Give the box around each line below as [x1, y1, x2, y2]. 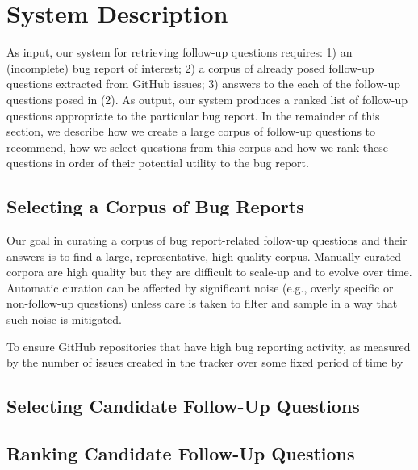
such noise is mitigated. [6, 311, 122, 328]
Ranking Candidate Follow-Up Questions [6, 441, 355, 465]
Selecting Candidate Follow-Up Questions [6, 393, 360, 418]
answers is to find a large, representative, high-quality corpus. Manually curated [6, 247, 402, 264]
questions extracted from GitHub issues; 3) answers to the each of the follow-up [6, 75, 400, 92]
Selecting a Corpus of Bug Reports [6, 194, 304, 219]
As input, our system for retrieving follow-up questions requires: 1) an [6, 44, 353, 61]
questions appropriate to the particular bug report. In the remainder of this [6, 107, 380, 124]
